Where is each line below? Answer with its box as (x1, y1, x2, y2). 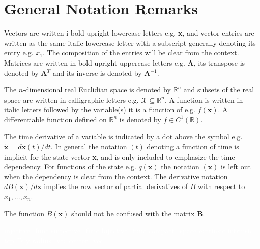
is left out (221, 161, 251, 172)
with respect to (197, 181, 245, 192)
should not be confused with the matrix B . (71, 208, 205, 219)
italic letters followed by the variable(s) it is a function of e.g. (4, 104, 195, 115)
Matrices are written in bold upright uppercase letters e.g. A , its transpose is (4, 57, 245, 68)
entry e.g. (4, 47, 34, 58)
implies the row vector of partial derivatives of (44, 181, 188, 192)
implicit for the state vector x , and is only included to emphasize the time (4, 151, 235, 162)
